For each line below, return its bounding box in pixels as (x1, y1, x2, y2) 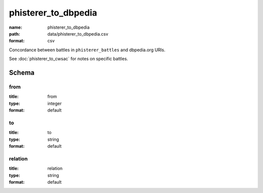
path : (9, 31, 20, 37)
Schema (9, 68, 35, 77)
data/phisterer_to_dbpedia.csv (47, 31, 109, 37)
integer (47, 100, 62, 106)
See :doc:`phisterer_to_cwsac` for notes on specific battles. (9, 56, 129, 62)
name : (9, 24, 22, 30)
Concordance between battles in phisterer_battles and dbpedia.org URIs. (9, 47, 166, 53)
